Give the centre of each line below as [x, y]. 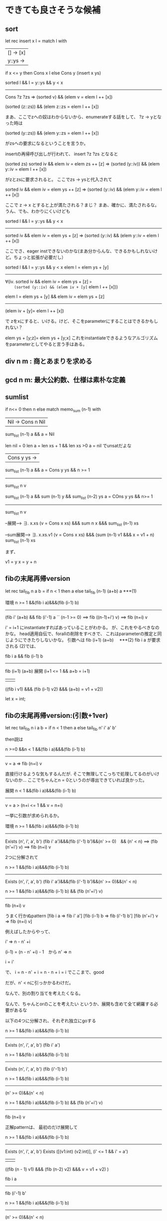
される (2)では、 [22, 646]
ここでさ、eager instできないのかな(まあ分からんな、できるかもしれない [79, 251]
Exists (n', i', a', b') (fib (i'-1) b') [36, 1069]
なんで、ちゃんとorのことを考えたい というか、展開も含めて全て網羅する [80, 1004]
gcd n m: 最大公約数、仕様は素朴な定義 [65, 380]
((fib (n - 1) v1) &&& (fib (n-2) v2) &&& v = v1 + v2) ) [57, 1169]
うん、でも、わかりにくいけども [38, 211]
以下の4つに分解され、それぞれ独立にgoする [51, 1021]
